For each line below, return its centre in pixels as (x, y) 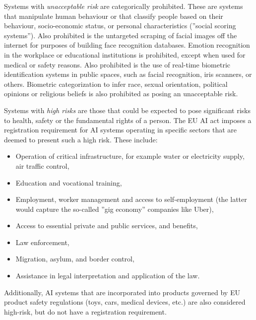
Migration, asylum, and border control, (75, 259)
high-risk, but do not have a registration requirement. (85, 311)
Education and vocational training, (69, 182)
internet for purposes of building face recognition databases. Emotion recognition (127, 45)
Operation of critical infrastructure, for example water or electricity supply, (130, 156)
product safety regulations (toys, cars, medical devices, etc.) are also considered (125, 302)
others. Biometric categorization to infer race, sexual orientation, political (116, 84)
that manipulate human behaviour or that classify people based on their (114, 16)
